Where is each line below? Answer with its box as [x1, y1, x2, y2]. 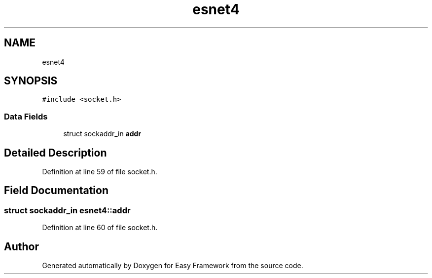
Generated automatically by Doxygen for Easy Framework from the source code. [42, 261, 303, 270]
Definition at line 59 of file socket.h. [42, 167, 157, 176]
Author [4, 240, 39, 253]
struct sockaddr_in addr [63, 129, 142, 138]
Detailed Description [4, 146, 107, 159]
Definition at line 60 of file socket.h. [42, 223, 158, 232]
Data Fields [4, 111, 48, 121]
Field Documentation [4, 184, 108, 197]
